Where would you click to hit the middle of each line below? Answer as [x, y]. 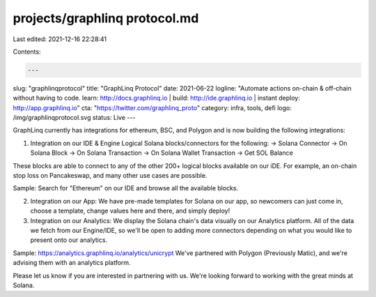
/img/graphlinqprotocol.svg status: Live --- [74, 118]
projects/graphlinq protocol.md [106, 18]
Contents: [27, 52]
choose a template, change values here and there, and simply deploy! [130, 211]
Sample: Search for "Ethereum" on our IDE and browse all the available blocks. [126, 188]
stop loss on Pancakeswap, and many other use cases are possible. [110, 176]
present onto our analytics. [69, 240]
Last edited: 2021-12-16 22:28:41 [60, 39]
